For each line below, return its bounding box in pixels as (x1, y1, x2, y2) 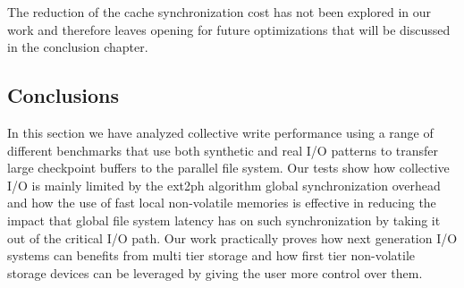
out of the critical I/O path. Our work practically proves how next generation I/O (7, 228, 458, 247)
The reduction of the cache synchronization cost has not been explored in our (7, 3, 432, 21)
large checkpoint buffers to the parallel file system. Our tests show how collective (7, 158, 450, 177)
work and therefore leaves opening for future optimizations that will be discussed (7, 20, 451, 38)
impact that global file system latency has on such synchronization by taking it (7, 210, 441, 229)
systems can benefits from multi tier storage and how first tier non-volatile (7, 246, 416, 265)
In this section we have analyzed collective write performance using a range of (7, 123, 434, 141)
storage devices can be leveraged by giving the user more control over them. (7, 263, 423, 282)
